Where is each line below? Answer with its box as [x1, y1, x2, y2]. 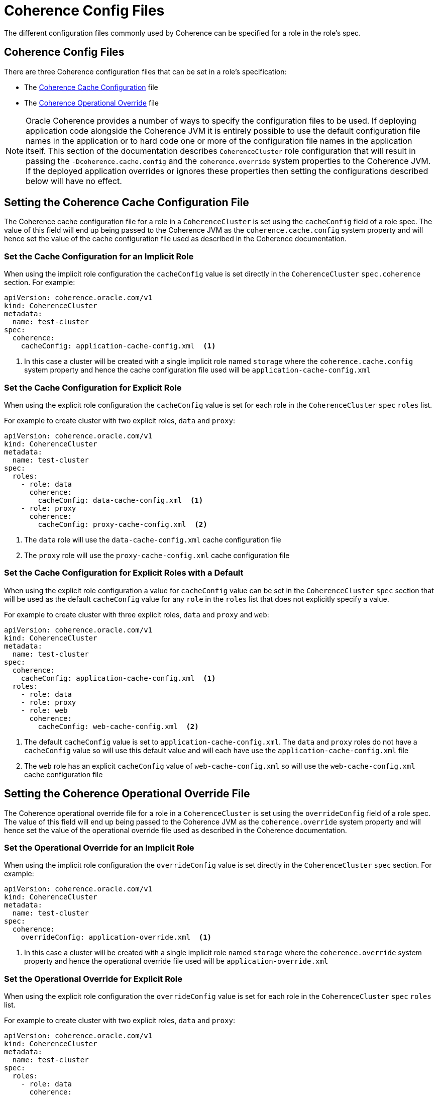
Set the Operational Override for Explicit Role [4, 973, 182, 984]
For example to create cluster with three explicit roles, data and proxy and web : [4, 610, 269, 619]
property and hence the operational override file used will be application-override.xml [24, 957, 328, 966]
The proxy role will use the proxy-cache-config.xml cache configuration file [24, 551, 290, 560]
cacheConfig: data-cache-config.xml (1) [38, 496, 203, 504]
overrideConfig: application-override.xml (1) [21, 933, 212, 942]
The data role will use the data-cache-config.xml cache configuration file [24, 535, 281, 544]
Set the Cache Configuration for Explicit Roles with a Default [4, 568, 244, 578]
